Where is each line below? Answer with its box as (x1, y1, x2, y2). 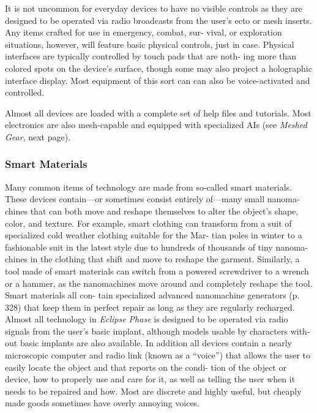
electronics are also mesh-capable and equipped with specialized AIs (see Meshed (5, 118, 307, 131)
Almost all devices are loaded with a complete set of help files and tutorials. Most (5, 106, 311, 119)
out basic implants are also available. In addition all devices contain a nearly (5, 336, 292, 349)
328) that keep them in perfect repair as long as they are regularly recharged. (5, 300, 295, 313)
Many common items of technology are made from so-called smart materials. (5, 180, 293, 193)
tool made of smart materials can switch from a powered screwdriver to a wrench (5, 264, 309, 277)
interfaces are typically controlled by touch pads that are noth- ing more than (5, 50, 296, 63)
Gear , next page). (5, 130, 71, 143)
